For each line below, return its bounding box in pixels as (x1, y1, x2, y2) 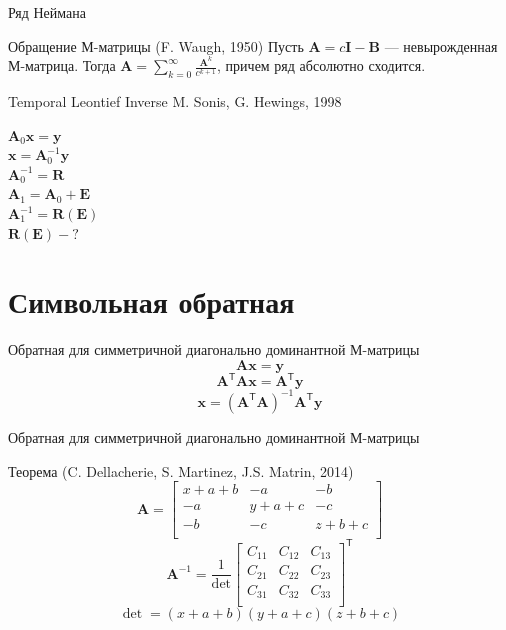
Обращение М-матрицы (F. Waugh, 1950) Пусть (8, 35, 304, 56)
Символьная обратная (8, 281, 295, 322)
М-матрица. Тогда (8, 55, 116, 76)
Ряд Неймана (8, 2, 86, 22)
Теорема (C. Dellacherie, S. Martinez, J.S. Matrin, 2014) (8, 460, 354, 481)
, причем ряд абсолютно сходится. (217, 55, 426, 76)
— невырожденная (384, 35, 498, 56)
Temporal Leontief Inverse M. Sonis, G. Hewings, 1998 (8, 91, 342, 112)
